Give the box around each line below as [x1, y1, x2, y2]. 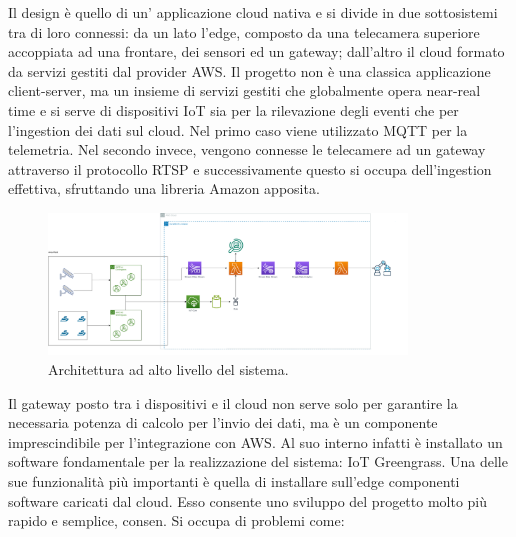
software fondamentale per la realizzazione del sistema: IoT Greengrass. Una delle [8, 451, 508, 472]
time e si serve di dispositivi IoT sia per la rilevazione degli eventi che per [8, 99, 459, 120]
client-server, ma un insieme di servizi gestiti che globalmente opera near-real [8, 80, 481, 101]
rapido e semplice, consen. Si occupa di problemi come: [8, 510, 345, 531]
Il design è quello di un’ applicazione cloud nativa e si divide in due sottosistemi [8, 2, 498, 22]
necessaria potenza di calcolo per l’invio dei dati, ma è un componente [8, 412, 438, 433]
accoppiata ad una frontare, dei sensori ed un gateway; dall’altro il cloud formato [8, 41, 505, 62]
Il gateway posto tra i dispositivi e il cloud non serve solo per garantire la [8, 392, 458, 413]
